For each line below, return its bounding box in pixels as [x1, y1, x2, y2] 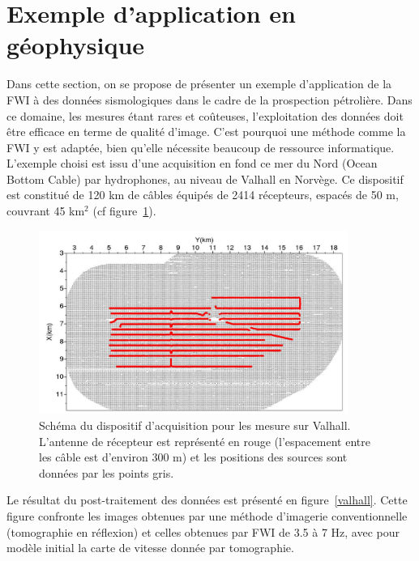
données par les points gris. [39, 464, 174, 481]
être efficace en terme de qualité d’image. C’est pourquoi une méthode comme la [6, 123, 406, 140]
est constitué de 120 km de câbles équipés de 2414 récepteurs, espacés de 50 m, [6, 186, 399, 203]
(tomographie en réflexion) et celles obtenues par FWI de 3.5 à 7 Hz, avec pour [6, 523, 400, 540]
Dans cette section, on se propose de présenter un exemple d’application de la [6, 75, 392, 92]
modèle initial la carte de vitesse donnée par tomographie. [6, 539, 294, 556]
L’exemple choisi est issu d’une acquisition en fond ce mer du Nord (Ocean [6, 155, 378, 172]
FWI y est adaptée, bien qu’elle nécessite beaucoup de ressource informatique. [6, 138, 395, 155]
